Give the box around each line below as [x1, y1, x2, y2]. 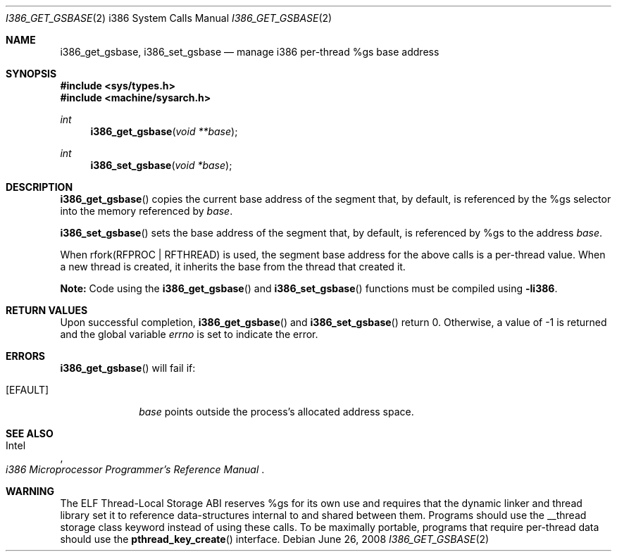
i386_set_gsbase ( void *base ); [90, 159, 232, 171]
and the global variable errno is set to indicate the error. [60, 328, 318, 340]
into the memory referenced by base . [60, 205, 233, 217]
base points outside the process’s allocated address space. [139, 406, 414, 418]
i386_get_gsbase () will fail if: [60, 362, 196, 374]
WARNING [6, 485, 54, 497]
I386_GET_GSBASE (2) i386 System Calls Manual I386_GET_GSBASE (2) [6, 12, 332, 24]
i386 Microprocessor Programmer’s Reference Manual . [6, 463, 265, 475]
